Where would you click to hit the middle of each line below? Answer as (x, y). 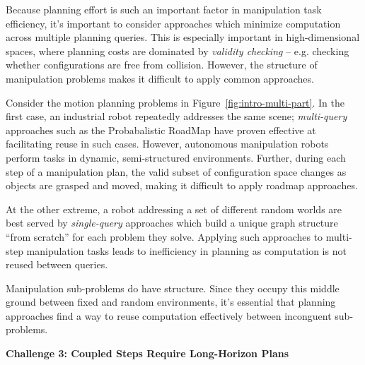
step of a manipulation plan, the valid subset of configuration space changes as (176, 171)
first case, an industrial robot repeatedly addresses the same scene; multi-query (176, 116)
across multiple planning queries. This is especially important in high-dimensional (183, 37)
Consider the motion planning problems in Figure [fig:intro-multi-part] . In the (175, 102)
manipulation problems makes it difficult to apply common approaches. (160, 78)
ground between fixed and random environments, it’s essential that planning (171, 302)
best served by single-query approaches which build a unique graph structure (172, 223)
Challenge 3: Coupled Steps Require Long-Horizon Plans (147, 353)
